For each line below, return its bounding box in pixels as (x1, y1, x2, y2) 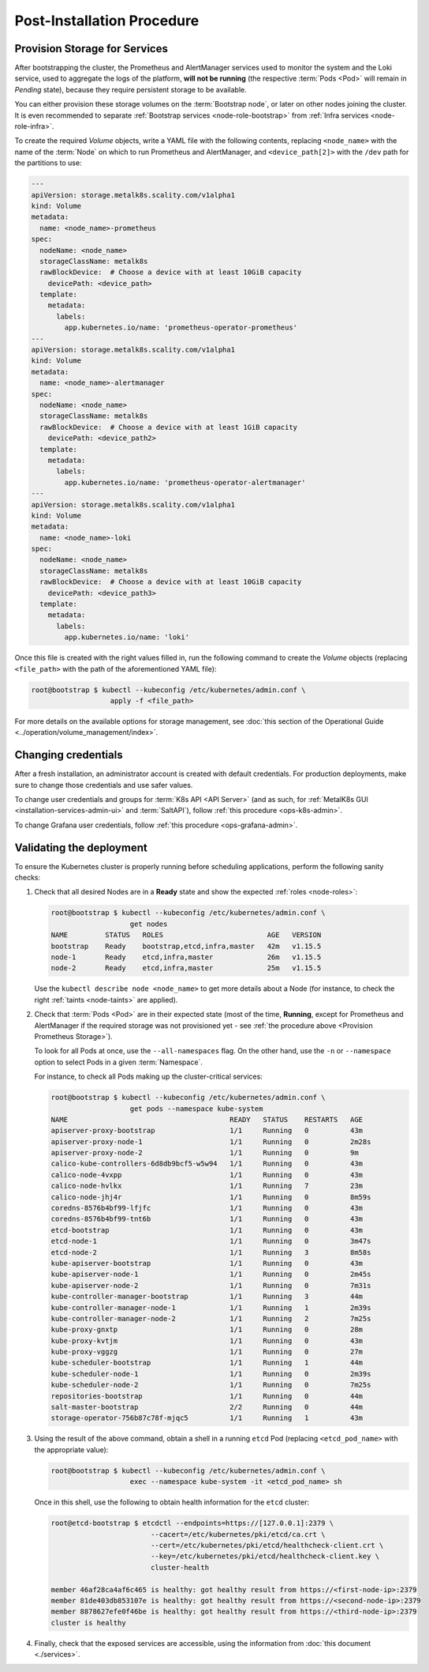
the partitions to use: (14, 158, 82, 168)
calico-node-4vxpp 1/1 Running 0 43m (50, 1170, 363, 1179)
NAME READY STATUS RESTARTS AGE (50, 1115, 363, 1124)
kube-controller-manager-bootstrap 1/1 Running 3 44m (50, 1292, 363, 1301)
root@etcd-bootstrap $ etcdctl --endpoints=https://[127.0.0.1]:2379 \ (50, 1519, 334, 1528)
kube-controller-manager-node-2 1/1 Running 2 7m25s (50, 1314, 371, 1323)
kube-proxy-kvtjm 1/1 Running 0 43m (50, 1336, 363, 1345)
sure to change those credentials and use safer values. (14, 780, 193, 789)
